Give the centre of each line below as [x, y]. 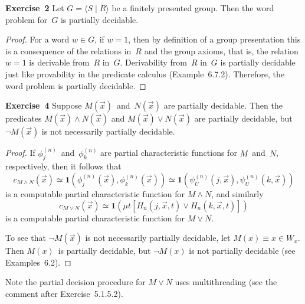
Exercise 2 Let [35, 8]
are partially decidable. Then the [223, 105]
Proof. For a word [37, 39]
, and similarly [237, 193]
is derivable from [59, 62]
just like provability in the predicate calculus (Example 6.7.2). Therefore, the [145, 73]
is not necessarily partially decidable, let [158, 238]
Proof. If [20, 153]
